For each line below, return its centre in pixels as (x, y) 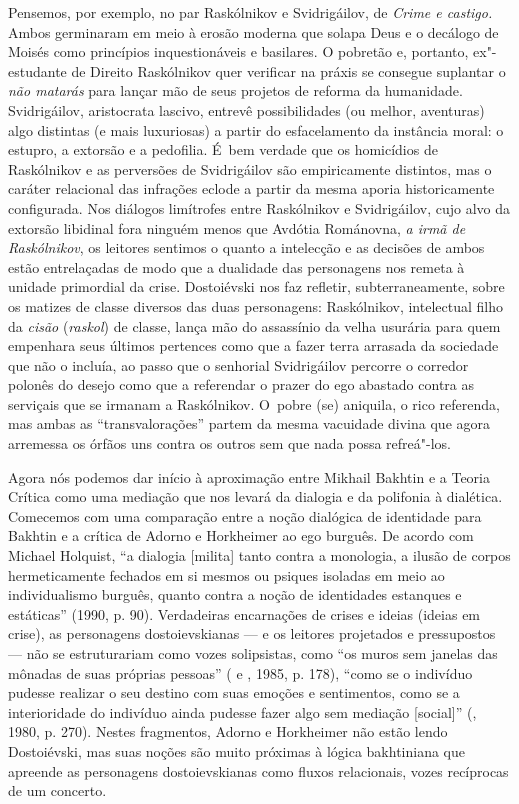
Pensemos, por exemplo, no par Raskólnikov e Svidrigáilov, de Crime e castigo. (250, 12)
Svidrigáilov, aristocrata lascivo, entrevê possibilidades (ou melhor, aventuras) (246, 109)
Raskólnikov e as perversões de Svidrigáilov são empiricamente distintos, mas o (250, 168)
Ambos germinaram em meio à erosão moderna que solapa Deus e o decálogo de (253, 31)
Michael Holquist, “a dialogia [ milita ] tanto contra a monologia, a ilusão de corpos (259, 555)
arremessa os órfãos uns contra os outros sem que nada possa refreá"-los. (230, 443)
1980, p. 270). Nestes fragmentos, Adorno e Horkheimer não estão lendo (228, 731)
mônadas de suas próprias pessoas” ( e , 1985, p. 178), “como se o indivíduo (240, 672)
